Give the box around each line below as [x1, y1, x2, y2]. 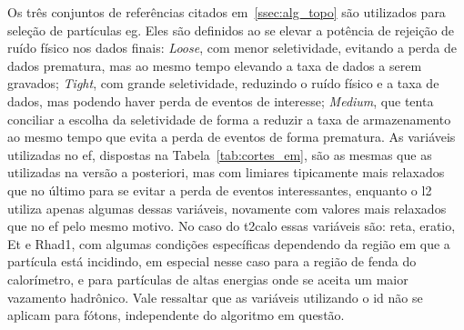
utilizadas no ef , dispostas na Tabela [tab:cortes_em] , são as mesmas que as [7, 145, 432, 164]
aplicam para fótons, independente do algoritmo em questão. [7, 305, 345, 325]
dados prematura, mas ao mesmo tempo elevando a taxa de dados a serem [7, 55, 422, 75]
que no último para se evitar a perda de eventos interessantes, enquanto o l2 [7, 180, 432, 199]
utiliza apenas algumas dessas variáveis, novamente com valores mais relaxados [7, 198, 447, 217]
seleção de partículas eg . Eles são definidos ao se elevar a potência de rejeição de [7, 20, 455, 39]
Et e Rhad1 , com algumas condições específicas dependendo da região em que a [7, 234, 450, 253]
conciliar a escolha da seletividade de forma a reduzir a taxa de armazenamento [7, 109, 451, 128]
